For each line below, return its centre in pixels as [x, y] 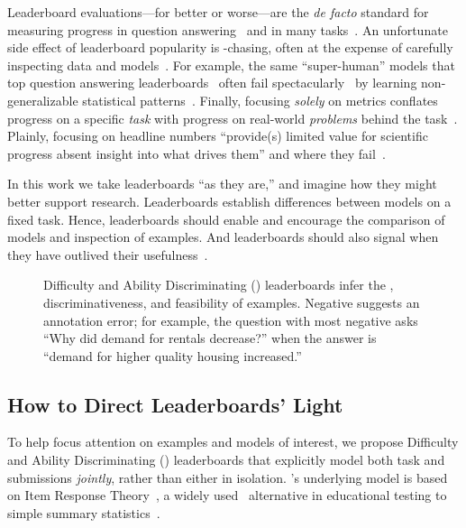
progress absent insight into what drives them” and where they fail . [196, 153]
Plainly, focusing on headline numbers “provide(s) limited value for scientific [218, 136]
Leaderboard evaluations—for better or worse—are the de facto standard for [218, 12]
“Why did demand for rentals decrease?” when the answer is [210, 338]
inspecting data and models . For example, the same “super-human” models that [231, 65]
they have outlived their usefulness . [108, 254]
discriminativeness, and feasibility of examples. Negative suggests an [232, 302]
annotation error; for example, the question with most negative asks [231, 320]
